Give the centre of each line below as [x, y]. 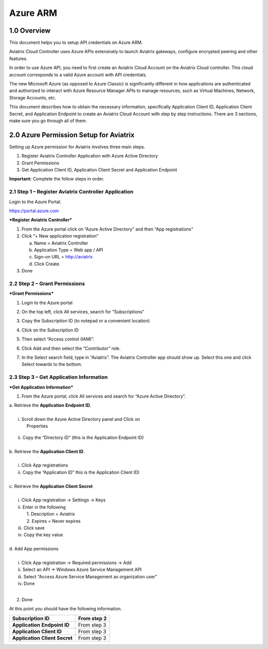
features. [18, 58]
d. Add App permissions [34, 549]
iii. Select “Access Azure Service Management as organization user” [88, 576]
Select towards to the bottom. [52, 364]
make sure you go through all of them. [48, 121]
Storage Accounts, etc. [33, 97]
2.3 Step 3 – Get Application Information [59, 377]
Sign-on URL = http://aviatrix [63, 257]
